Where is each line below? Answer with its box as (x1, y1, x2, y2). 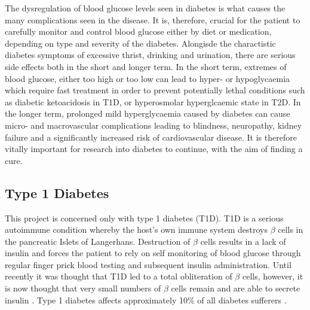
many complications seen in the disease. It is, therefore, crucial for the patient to (5, 13, 300, 26)
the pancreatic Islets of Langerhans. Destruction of (5, 235, 191, 247)
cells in (278, 223, 303, 236)
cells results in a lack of (200, 235, 286, 247)
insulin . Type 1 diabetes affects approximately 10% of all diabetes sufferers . (5, 293, 287, 306)
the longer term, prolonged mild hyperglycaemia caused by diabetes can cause (5, 107, 290, 120)
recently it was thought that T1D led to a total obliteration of (5, 270, 232, 282)
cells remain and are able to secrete (171, 282, 300, 294)
